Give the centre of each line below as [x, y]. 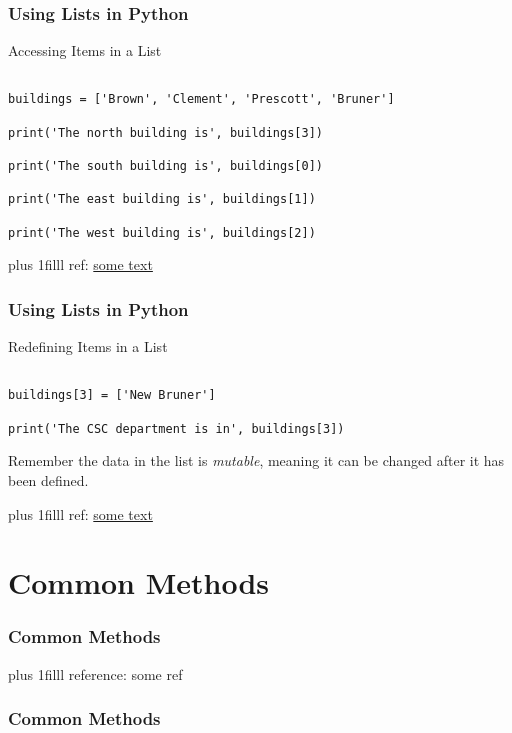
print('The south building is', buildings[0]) [165, 166]
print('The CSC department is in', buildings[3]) [176, 428]
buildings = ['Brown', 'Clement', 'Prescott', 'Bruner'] [201, 99]
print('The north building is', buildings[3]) [165, 132]
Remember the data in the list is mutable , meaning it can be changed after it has [256, 460]
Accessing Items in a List [85, 50]
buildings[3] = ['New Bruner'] [112, 395]
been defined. [48, 480]
